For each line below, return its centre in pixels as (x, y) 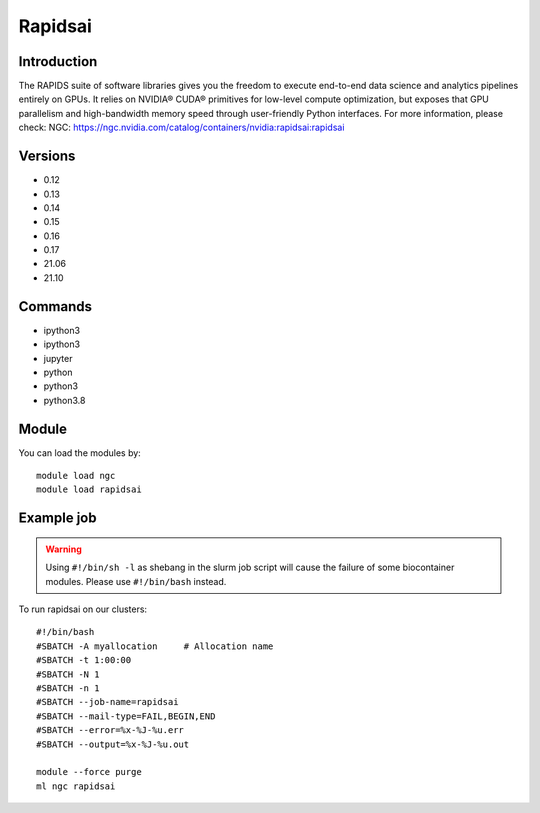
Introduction (58, 61)
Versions (47, 156)
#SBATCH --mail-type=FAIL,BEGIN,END (126, 716)
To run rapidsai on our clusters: (83, 609)
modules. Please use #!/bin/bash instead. (136, 581)
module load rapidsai (89, 489)
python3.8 (64, 400)
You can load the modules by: (80, 452)
